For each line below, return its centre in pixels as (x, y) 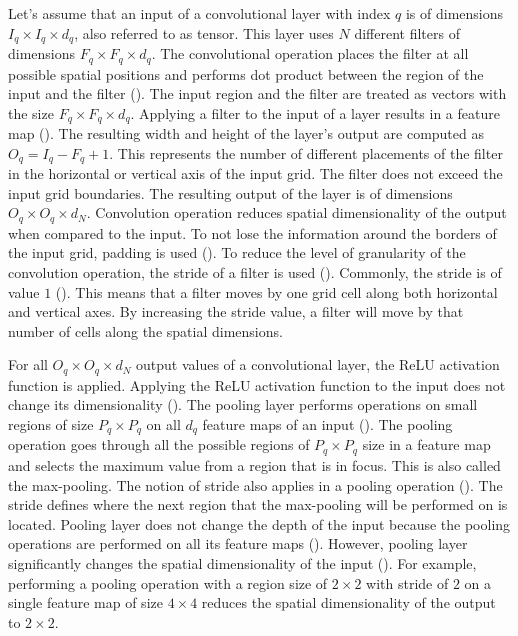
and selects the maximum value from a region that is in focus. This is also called (254, 464)
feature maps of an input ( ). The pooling (327, 424)
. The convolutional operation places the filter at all (310, 53)
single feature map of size (85, 602)
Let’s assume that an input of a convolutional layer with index (199, 13)
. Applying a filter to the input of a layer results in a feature (315, 112)
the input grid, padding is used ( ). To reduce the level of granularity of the (237, 252)
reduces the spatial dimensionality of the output (348, 602)
